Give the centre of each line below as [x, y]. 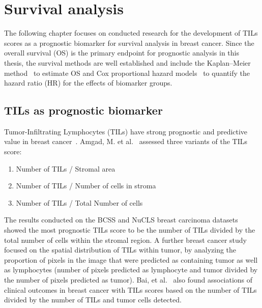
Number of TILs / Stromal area [66, 168]
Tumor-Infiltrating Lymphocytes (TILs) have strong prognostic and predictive [126, 131]
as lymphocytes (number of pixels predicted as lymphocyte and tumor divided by [131, 270]
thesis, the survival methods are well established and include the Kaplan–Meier [127, 62]
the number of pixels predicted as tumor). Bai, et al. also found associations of [128, 280]
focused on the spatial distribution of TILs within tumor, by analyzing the [120, 250]
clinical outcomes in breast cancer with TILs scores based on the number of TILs [130, 289]
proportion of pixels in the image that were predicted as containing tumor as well [131, 259]
